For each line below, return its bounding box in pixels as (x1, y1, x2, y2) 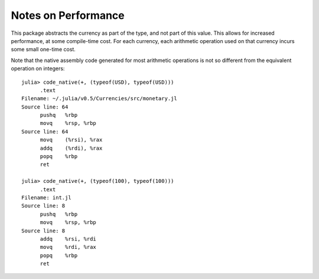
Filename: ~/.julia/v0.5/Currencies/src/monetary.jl (21, 95, 177, 102)
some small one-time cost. (11, 46, 76, 53)
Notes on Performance (11, 9, 125, 22)
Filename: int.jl (21, 194, 71, 201)
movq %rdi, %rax (40, 244, 97, 251)
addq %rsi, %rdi (40, 235, 97, 242)
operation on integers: (11, 65, 65, 72)
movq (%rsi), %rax (40, 136, 103, 143)
